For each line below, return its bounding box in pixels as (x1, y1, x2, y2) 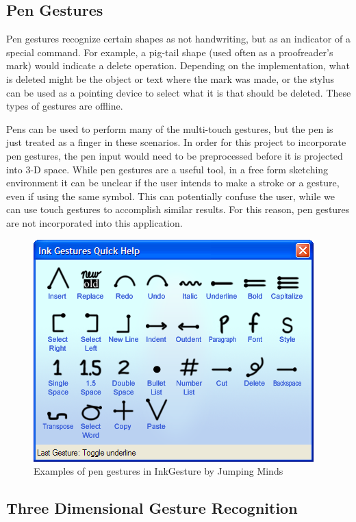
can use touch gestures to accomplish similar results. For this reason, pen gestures (6, 202, 350, 216)
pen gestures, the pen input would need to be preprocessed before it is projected (6, 148, 343, 162)
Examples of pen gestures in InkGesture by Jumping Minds (34, 464, 283, 478)
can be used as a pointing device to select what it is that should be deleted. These (6, 85, 351, 99)
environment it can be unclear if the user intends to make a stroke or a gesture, (6, 175, 340, 190)
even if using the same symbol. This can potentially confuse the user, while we (6, 188, 335, 203)
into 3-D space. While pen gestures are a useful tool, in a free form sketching (6, 162, 329, 176)
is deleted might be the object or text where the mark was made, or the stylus (6, 71, 335, 86)
